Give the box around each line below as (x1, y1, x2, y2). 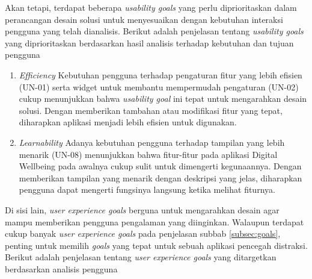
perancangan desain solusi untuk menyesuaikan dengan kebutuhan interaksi (5, 13, 283, 25)
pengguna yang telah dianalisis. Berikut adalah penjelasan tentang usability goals (5, 25, 304, 37)
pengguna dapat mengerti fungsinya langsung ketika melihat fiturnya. (19, 183, 275, 196)
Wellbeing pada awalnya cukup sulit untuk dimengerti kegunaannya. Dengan (19, 160, 302, 172)
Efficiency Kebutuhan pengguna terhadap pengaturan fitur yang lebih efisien (19, 68, 302, 81)
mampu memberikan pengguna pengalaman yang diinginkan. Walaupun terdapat (5, 215, 304, 228)
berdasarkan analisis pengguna (5, 262, 118, 275)
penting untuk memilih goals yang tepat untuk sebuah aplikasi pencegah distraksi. (5, 239, 308, 251)
